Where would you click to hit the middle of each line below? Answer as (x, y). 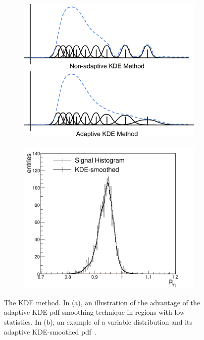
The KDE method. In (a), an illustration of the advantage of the (102, 302)
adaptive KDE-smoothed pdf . (51, 331)
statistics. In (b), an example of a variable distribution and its (98, 321)
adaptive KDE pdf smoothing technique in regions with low (95, 312)
